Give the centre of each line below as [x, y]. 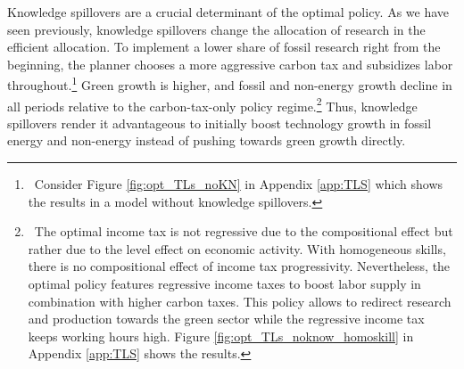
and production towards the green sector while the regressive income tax [226, 319]
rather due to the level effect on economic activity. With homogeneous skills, [237, 248]
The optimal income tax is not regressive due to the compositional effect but [244, 231]
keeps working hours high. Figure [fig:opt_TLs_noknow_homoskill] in [221, 336]
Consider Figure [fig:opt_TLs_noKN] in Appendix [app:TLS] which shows [239, 184]
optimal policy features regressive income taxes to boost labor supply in [224, 284]
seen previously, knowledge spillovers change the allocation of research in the [216, 29]
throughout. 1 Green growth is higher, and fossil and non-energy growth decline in [230, 84]
